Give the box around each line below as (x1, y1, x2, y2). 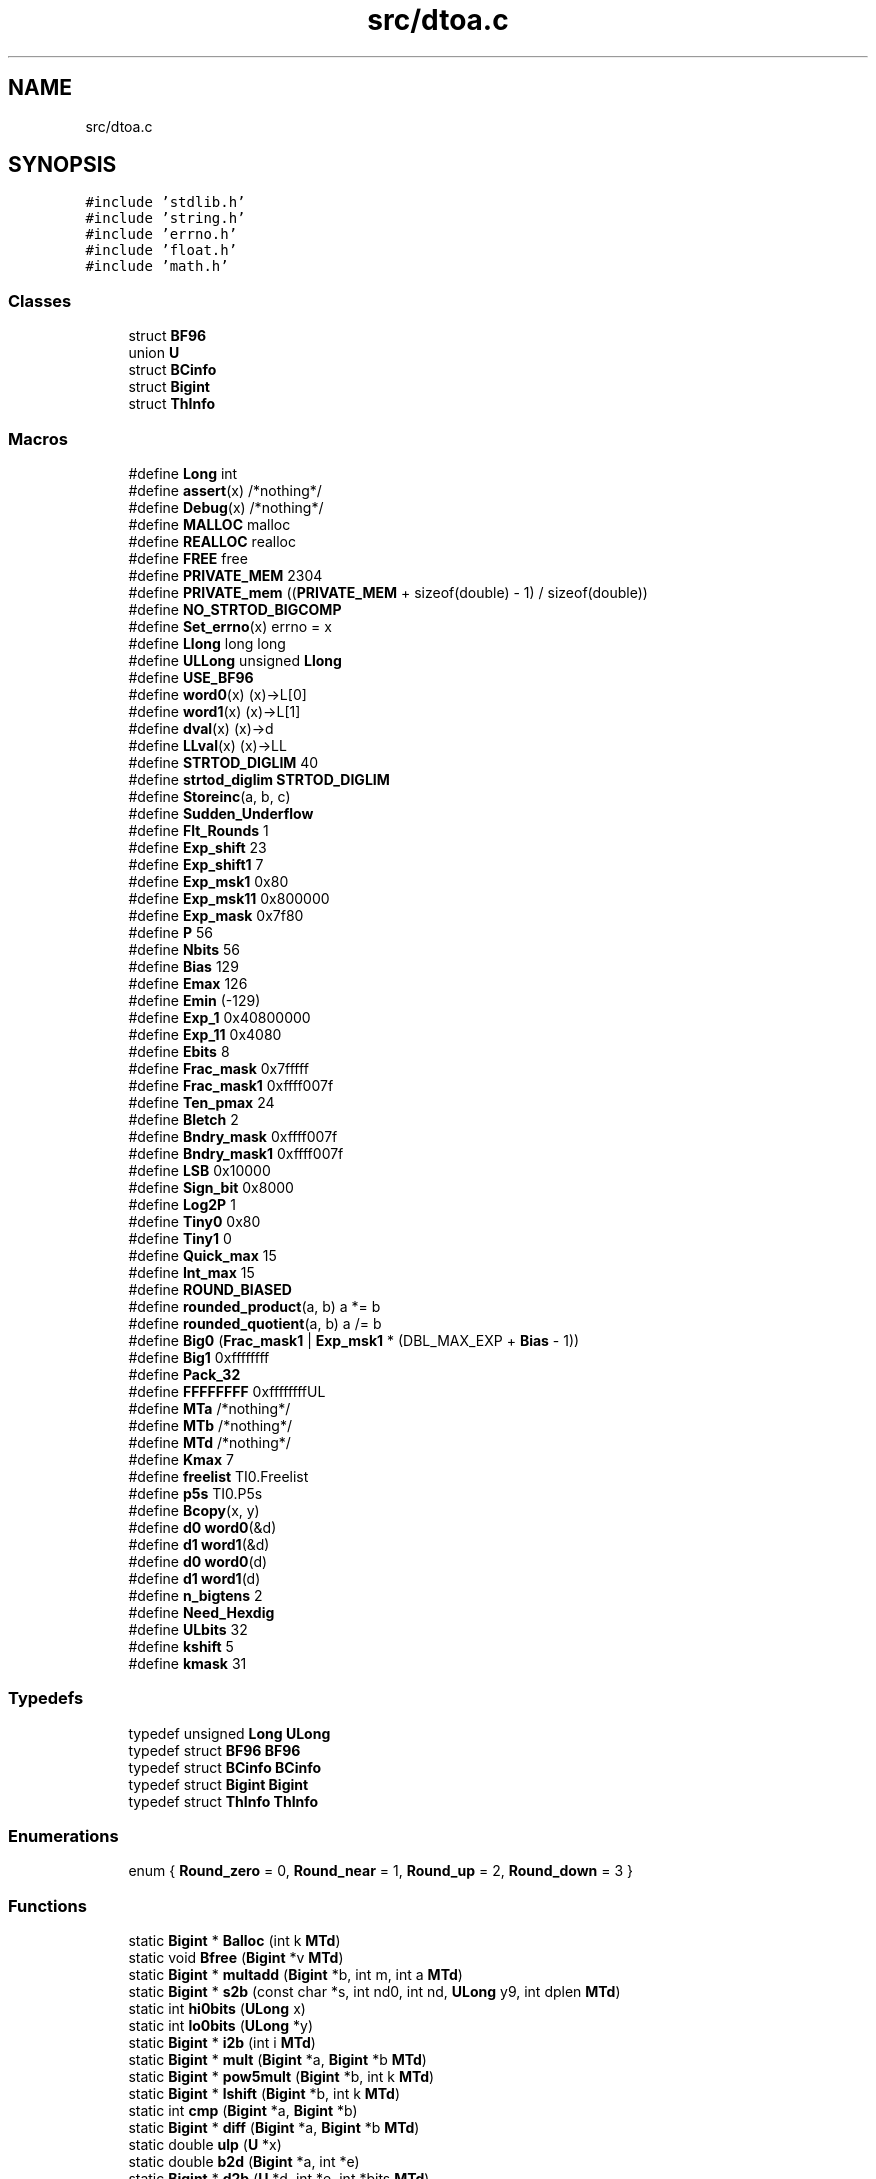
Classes (8, 290, 72, 311)
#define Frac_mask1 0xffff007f (128, 1076, 334, 1094)
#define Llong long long (128, 634, 286, 652)
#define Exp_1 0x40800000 (128, 1008, 311, 1026)
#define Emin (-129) (128, 991, 261, 1009)
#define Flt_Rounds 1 (128, 821, 269, 839)
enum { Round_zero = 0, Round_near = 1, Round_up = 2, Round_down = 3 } (128, 1862, 634, 1880)
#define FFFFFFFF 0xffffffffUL (128, 1382, 326, 1400)
